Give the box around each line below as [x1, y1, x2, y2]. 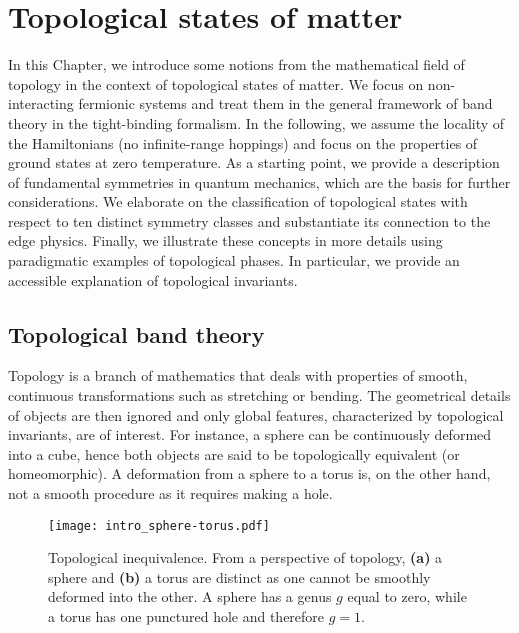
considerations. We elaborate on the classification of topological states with [8, 191, 468, 212]
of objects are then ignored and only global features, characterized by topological [8, 404, 504, 425]
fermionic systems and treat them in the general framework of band [78, 93, 493, 114]
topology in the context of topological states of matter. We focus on [8, 73, 424, 94]
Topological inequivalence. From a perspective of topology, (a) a [48, 547, 443, 568]
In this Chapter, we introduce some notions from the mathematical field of [8, 54, 465, 75]
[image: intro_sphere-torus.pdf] [48, 518, 270, 533]
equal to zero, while [347, 586, 467, 607]
